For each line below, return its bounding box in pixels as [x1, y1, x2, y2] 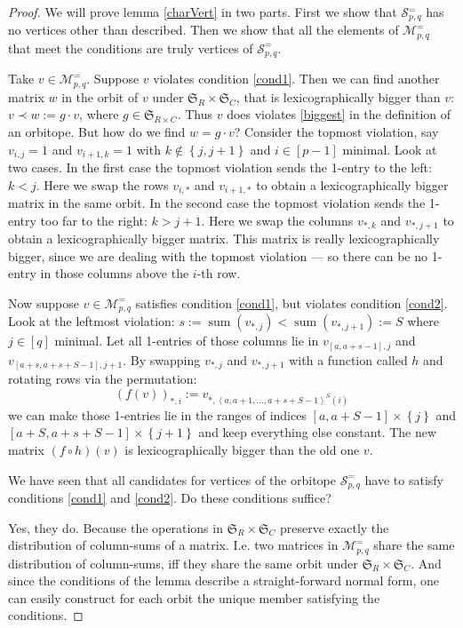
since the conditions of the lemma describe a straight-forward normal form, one [8, 571, 440, 590]
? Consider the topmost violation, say [234, 123, 439, 140]
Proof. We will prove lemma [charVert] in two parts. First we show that [8, 3, 397, 20]
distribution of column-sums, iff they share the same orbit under [8, 553, 358, 572]
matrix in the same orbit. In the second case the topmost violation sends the [8, 194, 426, 212]
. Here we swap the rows [36, 175, 169, 194]
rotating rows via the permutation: [8, 370, 197, 388]
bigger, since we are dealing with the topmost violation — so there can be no [8, 246, 428, 265]
